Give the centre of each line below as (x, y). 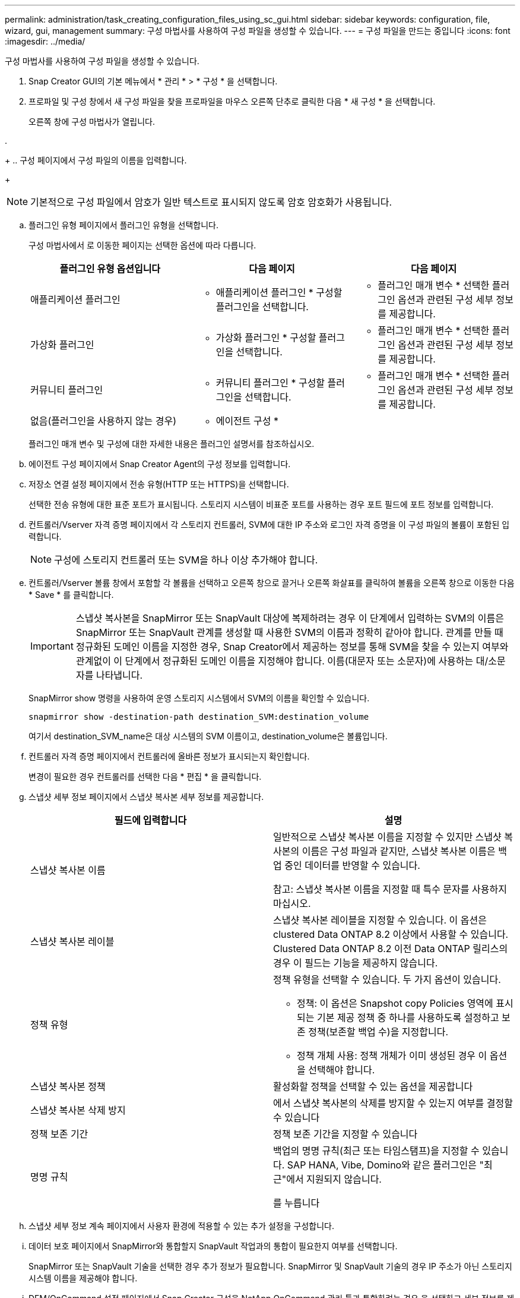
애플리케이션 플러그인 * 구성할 (279, 292)
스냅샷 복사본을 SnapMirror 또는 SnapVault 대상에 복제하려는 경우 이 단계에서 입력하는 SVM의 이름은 (290, 618)
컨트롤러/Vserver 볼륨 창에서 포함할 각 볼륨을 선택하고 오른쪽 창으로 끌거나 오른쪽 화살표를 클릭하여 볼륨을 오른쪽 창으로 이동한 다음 (272, 583)
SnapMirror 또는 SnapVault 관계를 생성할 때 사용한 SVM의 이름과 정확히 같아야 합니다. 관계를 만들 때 (289, 632)
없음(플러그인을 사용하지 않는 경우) (103, 421)
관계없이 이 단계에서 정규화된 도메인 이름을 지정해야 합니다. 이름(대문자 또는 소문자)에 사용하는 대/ (282, 661)
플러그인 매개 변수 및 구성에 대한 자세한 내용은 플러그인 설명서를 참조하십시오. (172, 444)
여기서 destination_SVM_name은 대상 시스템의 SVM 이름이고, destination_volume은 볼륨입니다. (208, 736)
